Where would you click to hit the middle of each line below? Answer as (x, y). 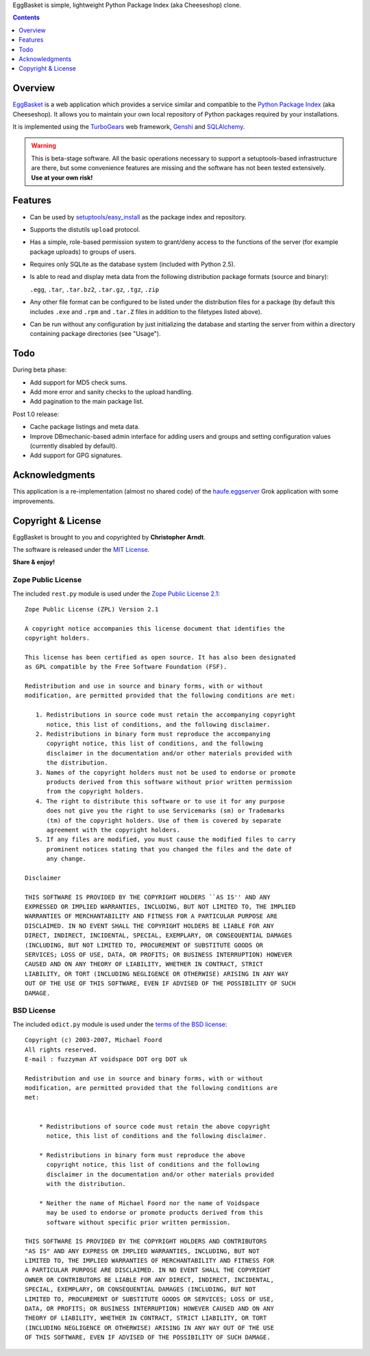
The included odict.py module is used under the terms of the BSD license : (120, 1024)
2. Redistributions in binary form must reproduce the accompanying (153, 734)
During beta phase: (40, 370)
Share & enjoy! (34, 562)
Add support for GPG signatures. (76, 455)
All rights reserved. (61, 1050)
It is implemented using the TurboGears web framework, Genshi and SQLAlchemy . (129, 127)
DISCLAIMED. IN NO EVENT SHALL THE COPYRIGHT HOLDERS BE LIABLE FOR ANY (149, 926)
